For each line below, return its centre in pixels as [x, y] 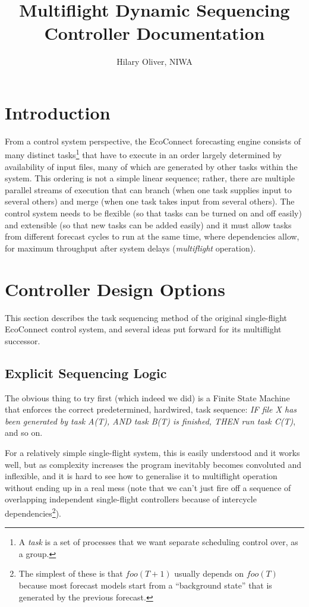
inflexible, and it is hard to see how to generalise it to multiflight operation [141, 476]
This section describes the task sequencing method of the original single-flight [146, 317]
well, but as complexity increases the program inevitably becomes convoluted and [153, 464]
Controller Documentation [154, 33]
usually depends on [209, 573]
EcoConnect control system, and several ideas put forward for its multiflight [143, 329]
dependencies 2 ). [33, 512]
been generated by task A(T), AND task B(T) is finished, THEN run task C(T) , [150, 421]
